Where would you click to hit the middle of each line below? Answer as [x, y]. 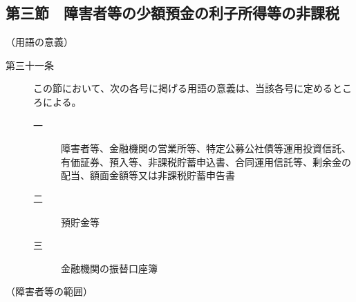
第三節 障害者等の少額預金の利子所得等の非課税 [172, 13]
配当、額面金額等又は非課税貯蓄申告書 [148, 175]
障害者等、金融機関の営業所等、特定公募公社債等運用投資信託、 [206, 148]
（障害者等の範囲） [49, 291]
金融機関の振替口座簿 [109, 268]
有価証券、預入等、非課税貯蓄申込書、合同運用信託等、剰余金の [206, 161]
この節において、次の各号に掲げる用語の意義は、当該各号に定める [183, 88]
